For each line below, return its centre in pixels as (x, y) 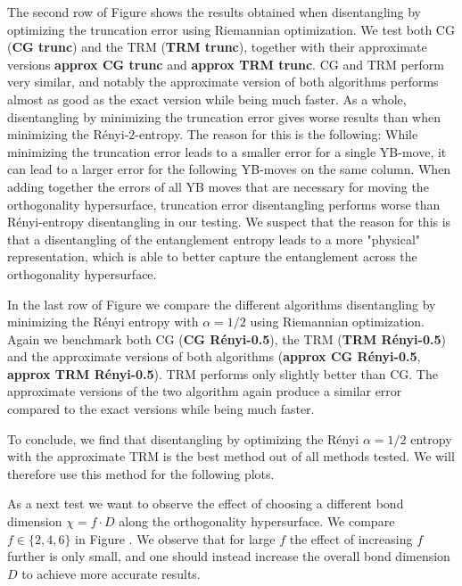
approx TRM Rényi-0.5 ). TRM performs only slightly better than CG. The (223, 373)
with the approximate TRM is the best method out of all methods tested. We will (231, 456)
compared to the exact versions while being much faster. (161, 409)
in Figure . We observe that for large (175, 538)
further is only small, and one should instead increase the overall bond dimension (229, 556)
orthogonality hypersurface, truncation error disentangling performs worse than (224, 204)
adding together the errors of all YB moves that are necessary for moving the (218, 186)
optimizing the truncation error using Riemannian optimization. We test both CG (231, 29)
